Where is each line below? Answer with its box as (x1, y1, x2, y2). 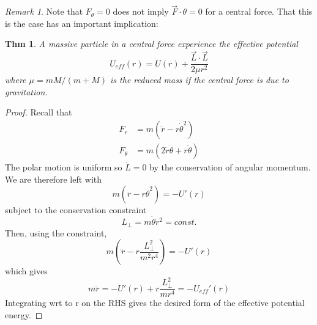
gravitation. (5, 85, 48, 98)
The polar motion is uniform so (5, 161, 122, 173)
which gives (5, 265, 48, 277)
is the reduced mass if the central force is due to (110, 73, 289, 86)
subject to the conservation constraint (5, 203, 147, 216)
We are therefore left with (5, 172, 102, 185)
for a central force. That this (205, 5, 313, 18)
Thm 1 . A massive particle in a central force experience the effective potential (5, 37, 298, 50)
